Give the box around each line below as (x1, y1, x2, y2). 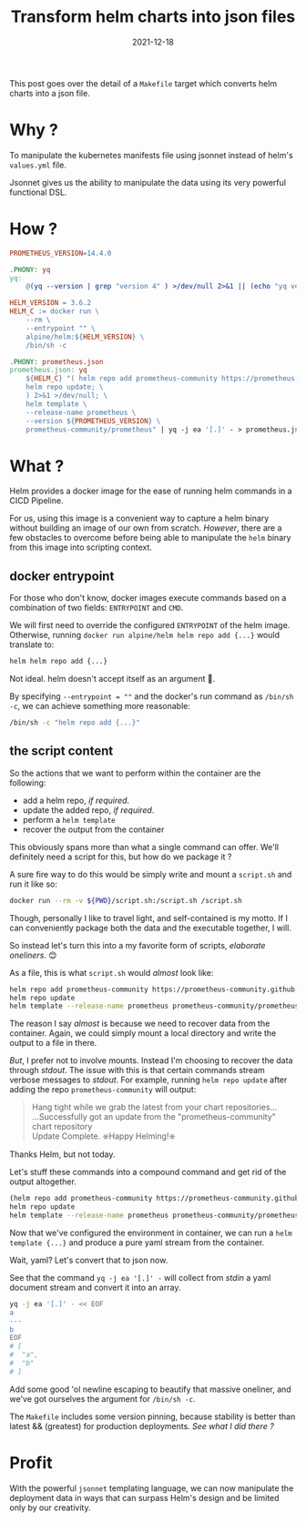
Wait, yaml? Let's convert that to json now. (9, 1254, 168, 1265)
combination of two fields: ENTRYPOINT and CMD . (9, 603, 184, 614)
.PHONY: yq (9, 265, 51, 274)
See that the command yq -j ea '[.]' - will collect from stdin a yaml (9, 1272, 271, 1283)
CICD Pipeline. (9, 495, 64, 506)
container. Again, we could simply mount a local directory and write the (9, 1028, 277, 1039)
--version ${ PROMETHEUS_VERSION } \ (25, 416, 161, 425)
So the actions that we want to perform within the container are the (9, 767, 261, 778)
